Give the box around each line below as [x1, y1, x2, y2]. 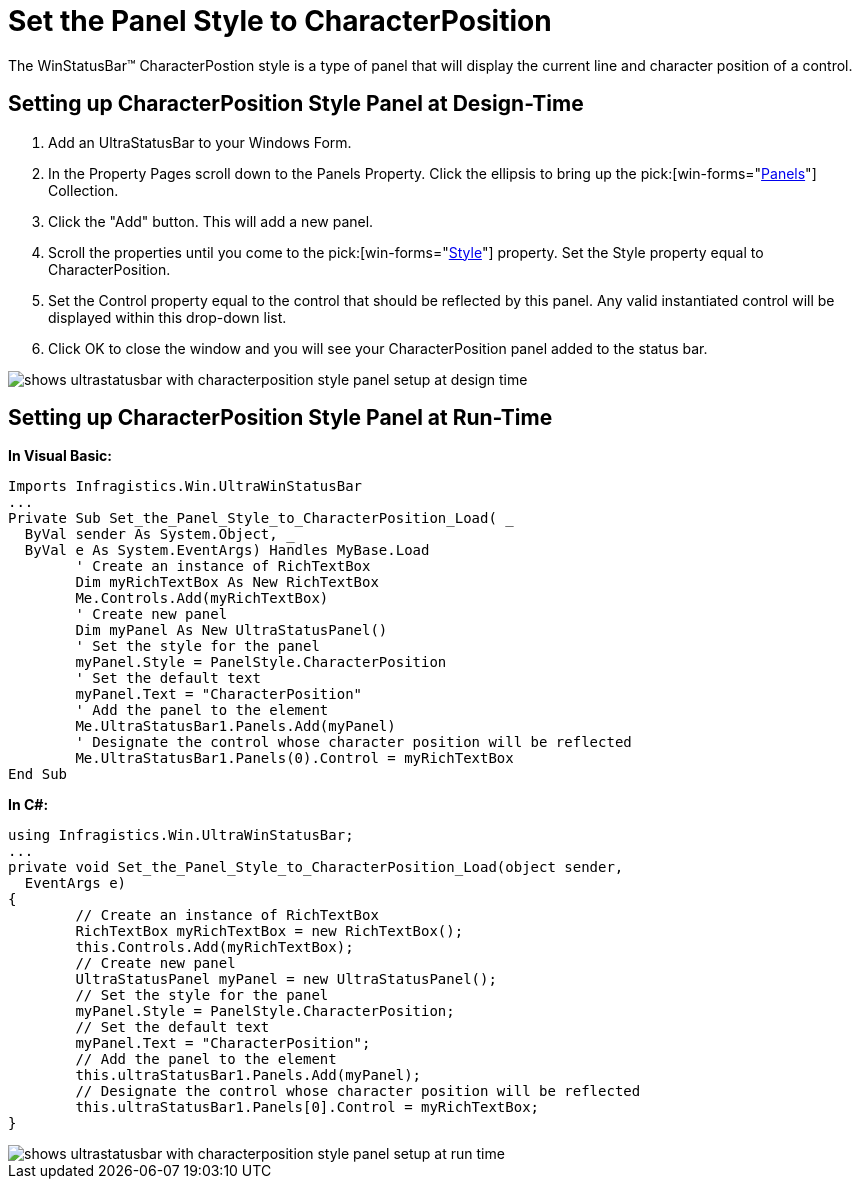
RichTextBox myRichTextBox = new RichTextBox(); [75, 923, 464, 940]
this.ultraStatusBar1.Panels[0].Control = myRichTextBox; [75, 1099, 540, 1116]
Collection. [48, 181, 119, 199]
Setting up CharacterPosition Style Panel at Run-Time [8, 405, 553, 431]
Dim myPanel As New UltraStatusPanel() [75, 622, 388, 639]
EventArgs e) [24, 875, 127, 892]
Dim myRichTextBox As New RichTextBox [75, 574, 379, 591]
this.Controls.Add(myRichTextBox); [75, 939, 354, 956]
